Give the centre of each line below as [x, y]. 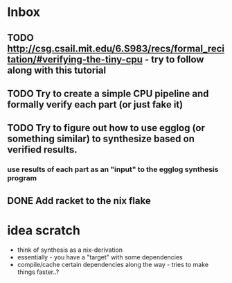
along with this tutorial [56, 70]
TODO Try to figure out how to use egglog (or [106, 128]
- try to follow [174, 59]
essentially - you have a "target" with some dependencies [100, 257]
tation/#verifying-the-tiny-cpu [75, 59]
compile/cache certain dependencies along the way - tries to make [113, 264]
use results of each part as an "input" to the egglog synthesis [113, 169]
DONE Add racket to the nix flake [79, 201]
